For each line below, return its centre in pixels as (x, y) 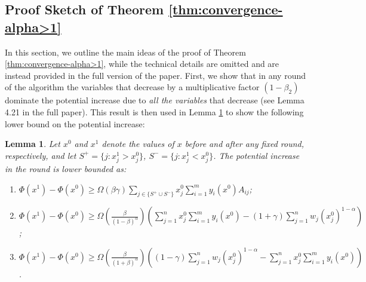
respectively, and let (41, 155)
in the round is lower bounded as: (66, 168)
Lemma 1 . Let (33, 144)
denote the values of (138, 144)
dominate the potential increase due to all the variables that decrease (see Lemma (155, 100)
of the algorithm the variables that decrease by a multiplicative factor (132, 87)
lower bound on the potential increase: (75, 123)
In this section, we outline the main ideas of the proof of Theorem (125, 52)
